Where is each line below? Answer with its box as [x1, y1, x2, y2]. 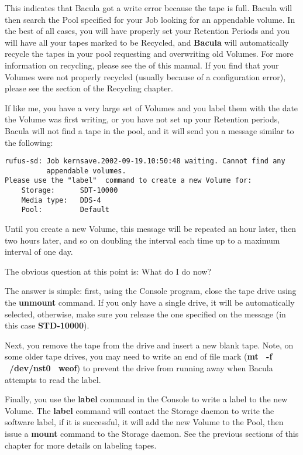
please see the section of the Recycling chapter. [5, 82, 173, 94]
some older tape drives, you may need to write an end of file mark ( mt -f [5, 350, 273, 362]
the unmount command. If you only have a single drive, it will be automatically [5, 296, 295, 309]
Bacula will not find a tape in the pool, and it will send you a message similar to [5, 124, 294, 136]
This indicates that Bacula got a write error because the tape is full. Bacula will [5, 2, 292, 13]
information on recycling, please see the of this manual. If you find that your [5, 59, 279, 71]
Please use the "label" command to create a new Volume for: [5, 176, 252, 185]
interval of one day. [5, 245, 73, 258]
